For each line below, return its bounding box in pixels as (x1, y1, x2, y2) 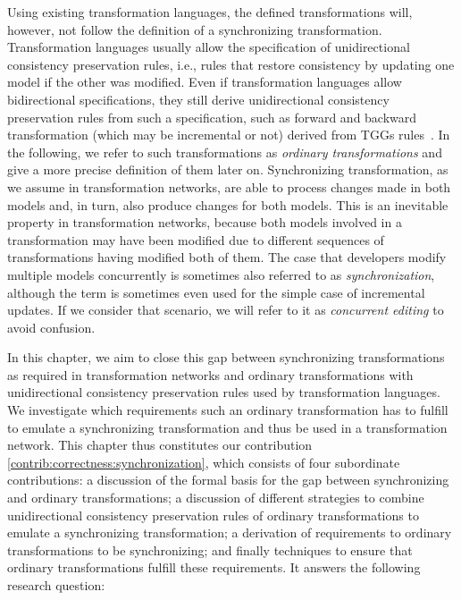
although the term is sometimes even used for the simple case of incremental (7, 283, 425, 301)
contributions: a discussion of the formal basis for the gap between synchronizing (7, 470, 449, 489)
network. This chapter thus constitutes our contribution (7, 435, 313, 454)
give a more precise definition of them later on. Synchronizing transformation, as (7, 160, 448, 179)
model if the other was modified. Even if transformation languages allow (7, 72, 402, 91)
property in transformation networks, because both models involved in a (7, 213, 402, 232)
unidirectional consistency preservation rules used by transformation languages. (7, 383, 440, 401)
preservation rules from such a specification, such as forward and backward (7, 107, 417, 126)
